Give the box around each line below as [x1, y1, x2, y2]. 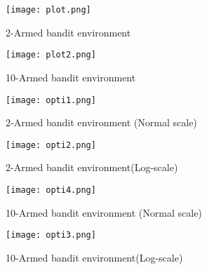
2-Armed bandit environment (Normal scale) [6, 115, 197, 130]
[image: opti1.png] [6, 95, 96, 105]
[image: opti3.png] [6, 230, 96, 241]
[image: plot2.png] [6, 50, 96, 60]
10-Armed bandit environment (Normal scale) [6, 205, 202, 220]
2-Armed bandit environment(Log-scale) [6, 160, 178, 175]
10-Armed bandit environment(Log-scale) [6, 250, 183, 264]
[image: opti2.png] [6, 140, 96, 150]
